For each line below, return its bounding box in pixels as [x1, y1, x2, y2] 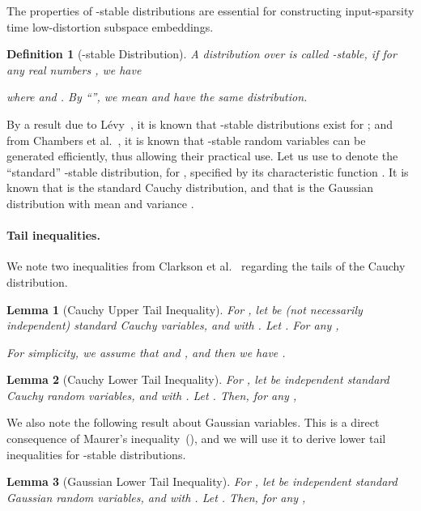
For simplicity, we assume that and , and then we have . [6, 343, 286, 360]
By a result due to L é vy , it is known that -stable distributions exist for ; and [6, 115, 393, 132]
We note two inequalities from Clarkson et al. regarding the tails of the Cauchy [6, 258, 406, 275]
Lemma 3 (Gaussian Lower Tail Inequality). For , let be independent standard [6, 473, 398, 490]
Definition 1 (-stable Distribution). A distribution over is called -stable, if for [6, 45, 397, 62]
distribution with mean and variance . [6, 194, 194, 211]
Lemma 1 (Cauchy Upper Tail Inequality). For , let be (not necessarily [6, 300, 363, 317]
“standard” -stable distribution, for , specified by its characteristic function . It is [6, 163, 409, 180]
